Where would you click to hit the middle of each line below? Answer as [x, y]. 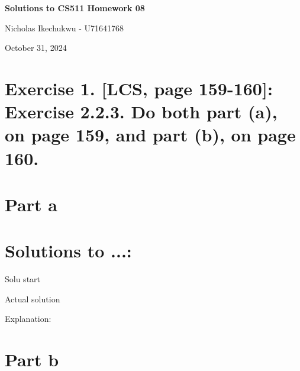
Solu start [23, 279]
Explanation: [28, 319]
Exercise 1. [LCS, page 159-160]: [139, 88]
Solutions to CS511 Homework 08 [75, 8]
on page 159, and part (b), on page [150, 135]
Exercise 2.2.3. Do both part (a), [141, 112]
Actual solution [33, 299]
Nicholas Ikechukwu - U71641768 [64, 28]
